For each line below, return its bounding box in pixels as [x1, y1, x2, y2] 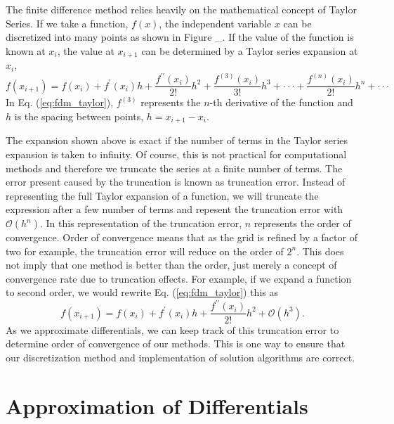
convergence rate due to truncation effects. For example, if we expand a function [6, 271, 352, 285]
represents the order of [254, 216, 351, 230]
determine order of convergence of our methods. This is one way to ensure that [6, 336, 346, 351]
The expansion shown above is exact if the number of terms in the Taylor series [6, 133, 348, 148]
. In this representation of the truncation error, [40, 216, 242, 230]
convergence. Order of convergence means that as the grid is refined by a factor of [6, 230, 357, 244]
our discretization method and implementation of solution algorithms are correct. [6, 349, 355, 364]
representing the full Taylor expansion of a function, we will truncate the [6, 188, 319, 203]
